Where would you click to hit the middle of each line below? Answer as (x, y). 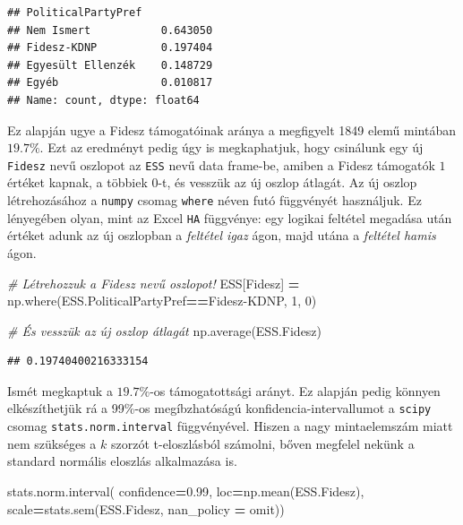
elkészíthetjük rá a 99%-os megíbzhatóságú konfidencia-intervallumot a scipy (219, 408)
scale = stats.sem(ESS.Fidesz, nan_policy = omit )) (146, 508)
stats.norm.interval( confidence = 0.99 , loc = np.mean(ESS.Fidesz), (186, 491)
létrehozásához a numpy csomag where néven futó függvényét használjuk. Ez (214, 200)
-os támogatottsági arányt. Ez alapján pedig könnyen (295, 390)
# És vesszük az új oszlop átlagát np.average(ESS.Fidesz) (165, 330)
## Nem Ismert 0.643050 (110, 30)
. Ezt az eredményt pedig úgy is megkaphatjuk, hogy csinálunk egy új (231, 147)
